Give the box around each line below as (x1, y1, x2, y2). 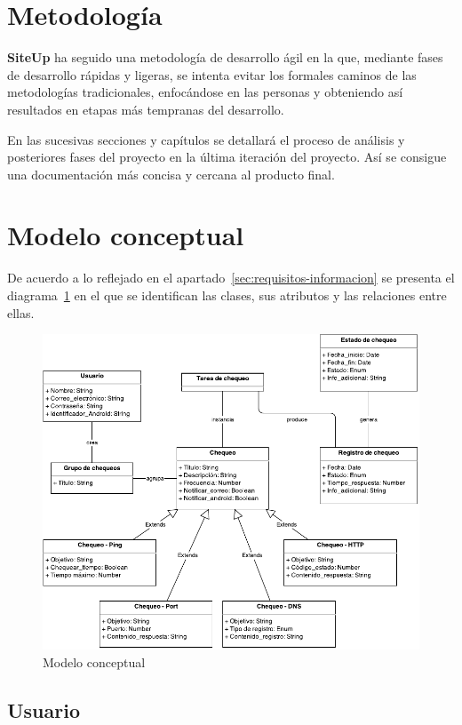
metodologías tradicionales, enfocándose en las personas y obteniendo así (7, 83, 403, 101)
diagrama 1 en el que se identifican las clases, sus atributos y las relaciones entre (7, 286, 447, 304)
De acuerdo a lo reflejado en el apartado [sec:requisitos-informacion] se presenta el (7, 268, 455, 287)
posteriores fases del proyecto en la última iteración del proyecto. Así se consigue (7, 147, 447, 166)
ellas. (7, 303, 35, 322)
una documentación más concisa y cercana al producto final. (7, 164, 335, 183)
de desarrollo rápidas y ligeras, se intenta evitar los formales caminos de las (7, 65, 417, 84)
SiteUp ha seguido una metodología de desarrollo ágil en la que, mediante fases (7, 48, 443, 67)
